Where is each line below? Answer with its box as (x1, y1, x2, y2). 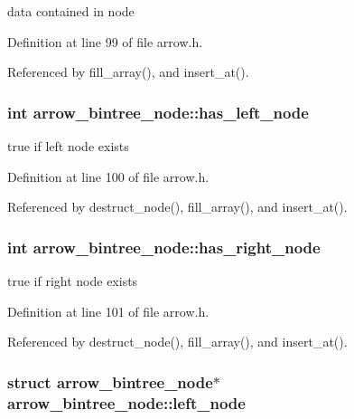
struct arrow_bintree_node (7, 370, 213, 393)
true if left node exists (7, 137, 129, 155)
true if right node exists (7, 271, 138, 290)
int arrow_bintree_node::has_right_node (7, 235, 321, 258)
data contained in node (7, 2, 135, 20)
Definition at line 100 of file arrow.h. (7, 167, 210, 186)
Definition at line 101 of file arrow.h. (7, 301, 210, 320)
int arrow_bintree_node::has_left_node (7, 100, 309, 123)
